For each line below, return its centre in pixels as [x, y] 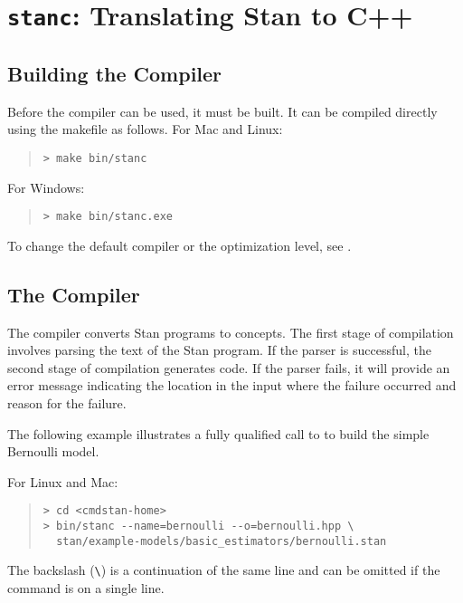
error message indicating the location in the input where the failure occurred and [232, 385]
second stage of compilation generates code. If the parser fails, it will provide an [229, 367]
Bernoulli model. [53, 451]
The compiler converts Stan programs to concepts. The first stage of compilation [231, 332]
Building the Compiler [115, 73]
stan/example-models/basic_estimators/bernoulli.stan [222, 541]
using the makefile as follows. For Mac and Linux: [145, 129]
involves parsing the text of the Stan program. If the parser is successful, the [219, 350]
